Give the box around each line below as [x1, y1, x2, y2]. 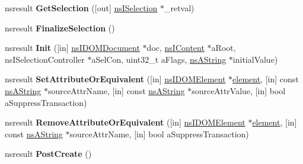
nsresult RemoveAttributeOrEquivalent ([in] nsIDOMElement [5, 116, 245, 128]
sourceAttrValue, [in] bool [192, 84, 286, 97]
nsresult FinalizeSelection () [5, 21, 115, 34]
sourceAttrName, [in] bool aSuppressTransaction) [69, 127, 249, 140]
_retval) [164, 2, 194, 14]
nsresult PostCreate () [5, 147, 92, 160]
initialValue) [232, 53, 278, 65]
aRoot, [211, 41, 236, 54]
